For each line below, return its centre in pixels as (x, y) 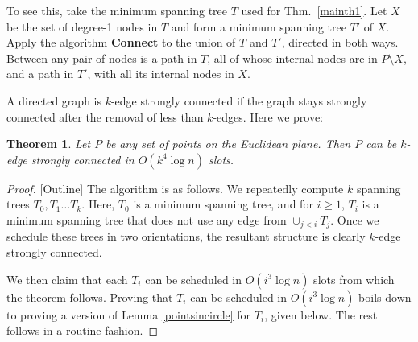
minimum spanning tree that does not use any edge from (147, 219)
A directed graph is (54, 100)
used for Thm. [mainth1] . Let (314, 10)
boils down (385, 297)
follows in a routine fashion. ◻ (83, 330)
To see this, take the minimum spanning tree (117, 10)
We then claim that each (67, 279)
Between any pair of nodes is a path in (102, 58)
